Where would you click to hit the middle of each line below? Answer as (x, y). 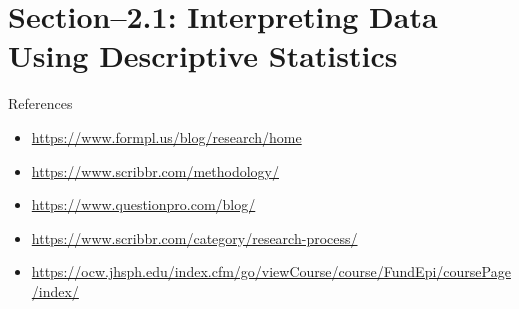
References (40, 103)
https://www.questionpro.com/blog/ (143, 204)
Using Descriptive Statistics (203, 55)
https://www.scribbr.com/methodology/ (155, 170)
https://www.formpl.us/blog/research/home (166, 136)
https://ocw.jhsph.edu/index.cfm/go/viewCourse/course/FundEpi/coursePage (271, 271)
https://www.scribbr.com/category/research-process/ (194, 237)
